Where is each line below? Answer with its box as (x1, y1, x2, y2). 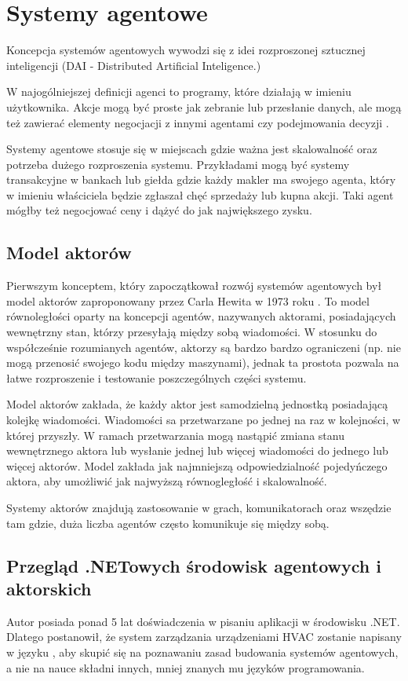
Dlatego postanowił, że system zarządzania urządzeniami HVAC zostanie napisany (6, 628, 402, 645)
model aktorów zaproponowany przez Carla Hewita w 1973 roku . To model (6, 292, 370, 309)
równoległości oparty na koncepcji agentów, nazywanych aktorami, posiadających (6, 308, 396, 324)
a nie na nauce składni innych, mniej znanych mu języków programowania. (6, 659, 365, 676)
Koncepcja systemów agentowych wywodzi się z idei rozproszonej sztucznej (6, 42, 366, 58)
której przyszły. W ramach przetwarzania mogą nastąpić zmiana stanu (6, 427, 344, 443)
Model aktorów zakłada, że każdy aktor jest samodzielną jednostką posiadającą (6, 396, 388, 412)
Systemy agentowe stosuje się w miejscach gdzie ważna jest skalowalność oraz (6, 141, 377, 157)
